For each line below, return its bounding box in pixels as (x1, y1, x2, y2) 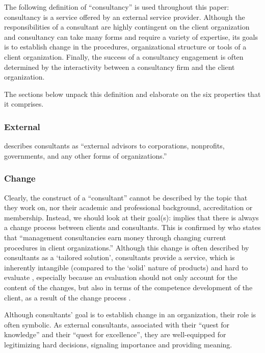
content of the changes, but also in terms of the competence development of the (4, 282, 253, 292)
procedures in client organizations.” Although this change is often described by (4, 242, 249, 253)
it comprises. (4, 98, 44, 109)
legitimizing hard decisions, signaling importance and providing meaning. (4, 339, 232, 349)
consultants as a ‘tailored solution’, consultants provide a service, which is (4, 252, 235, 263)
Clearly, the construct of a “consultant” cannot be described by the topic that (4, 192, 248, 203)
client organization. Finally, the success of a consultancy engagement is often (4, 51, 244, 62)
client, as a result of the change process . (4, 292, 131, 302)
